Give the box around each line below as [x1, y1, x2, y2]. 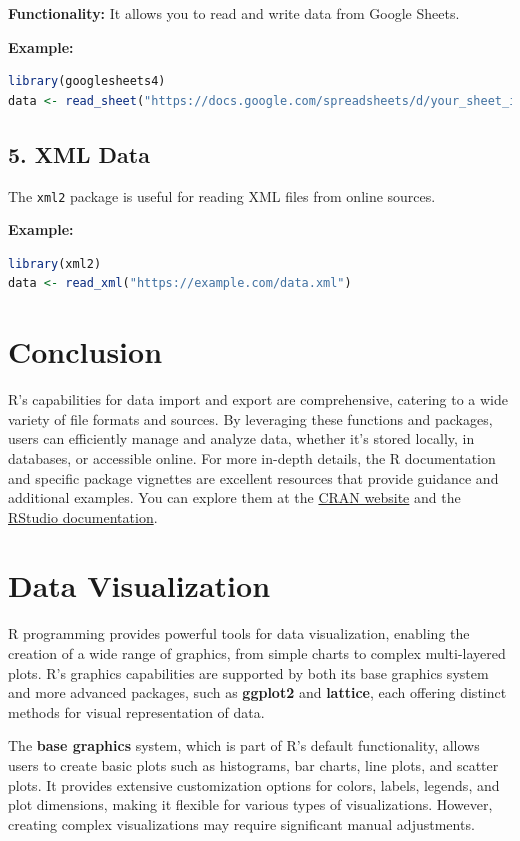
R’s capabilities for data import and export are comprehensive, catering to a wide [8, 389, 508, 410]
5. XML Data [8, 138, 150, 169]
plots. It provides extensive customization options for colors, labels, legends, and [8, 774, 500, 795]
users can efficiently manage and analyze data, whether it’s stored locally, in [8, 428, 475, 449]
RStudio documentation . [8, 506, 158, 527]
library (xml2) [8, 256, 102, 271]
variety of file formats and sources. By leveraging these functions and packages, [8, 408, 493, 429]
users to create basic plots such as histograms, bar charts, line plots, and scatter [8, 754, 499, 775]
